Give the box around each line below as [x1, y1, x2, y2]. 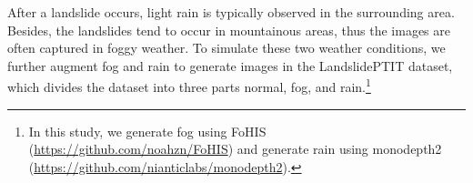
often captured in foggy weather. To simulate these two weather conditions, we [7, 38, 446, 57]
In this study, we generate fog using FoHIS [28, 121, 267, 140]
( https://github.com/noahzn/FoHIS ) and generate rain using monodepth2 [28, 139, 442, 158]
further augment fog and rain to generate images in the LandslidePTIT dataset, [7, 56, 453, 75]
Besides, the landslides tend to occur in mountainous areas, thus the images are [7, 20, 451, 39]
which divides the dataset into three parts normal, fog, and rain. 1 [7, 75, 371, 97]
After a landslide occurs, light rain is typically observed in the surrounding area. [7, 3, 455, 21]
